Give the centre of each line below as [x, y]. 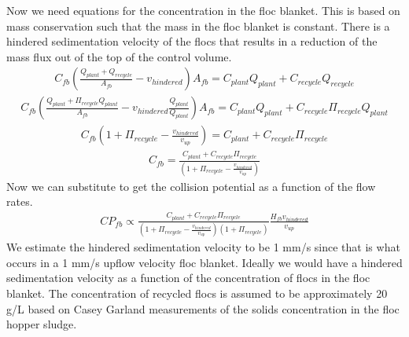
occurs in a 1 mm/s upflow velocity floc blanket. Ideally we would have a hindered [204, 262]
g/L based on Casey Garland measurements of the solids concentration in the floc [203, 308]
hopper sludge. [42, 324]
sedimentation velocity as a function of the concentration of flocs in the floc [188, 278]
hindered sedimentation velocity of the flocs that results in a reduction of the [192, 41]
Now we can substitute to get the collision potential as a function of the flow [191, 186]
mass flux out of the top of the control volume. [119, 56]
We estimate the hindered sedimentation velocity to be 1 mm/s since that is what [203, 247]
